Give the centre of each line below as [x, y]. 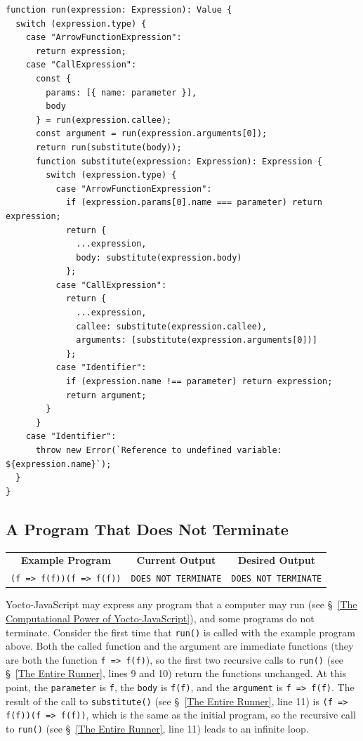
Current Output [176, 560]
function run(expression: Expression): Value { [119, 10]
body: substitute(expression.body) [159, 257]
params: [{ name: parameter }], [121, 92]
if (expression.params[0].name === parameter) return [194, 203]
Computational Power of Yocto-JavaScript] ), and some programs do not [160, 618]
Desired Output [276, 560]
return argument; [106, 395]
